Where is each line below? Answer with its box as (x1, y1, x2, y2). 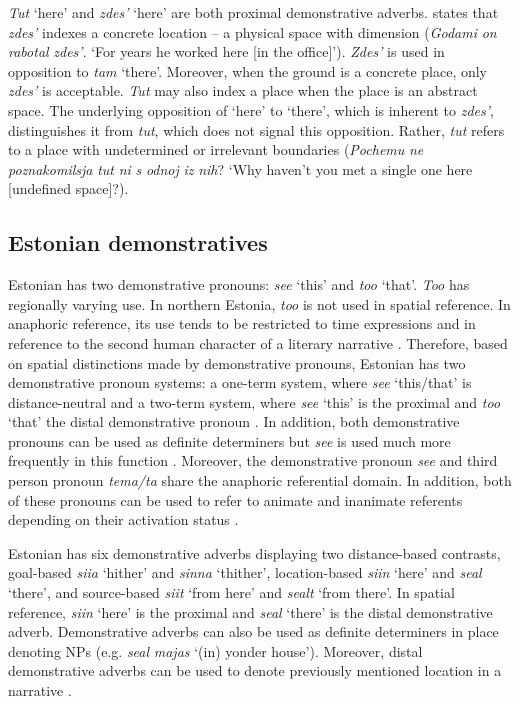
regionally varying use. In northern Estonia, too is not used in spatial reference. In (8, 293, 511, 314)
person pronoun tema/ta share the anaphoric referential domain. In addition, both (8, 470, 512, 491)
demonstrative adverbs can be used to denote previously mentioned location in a (8, 660, 502, 681)
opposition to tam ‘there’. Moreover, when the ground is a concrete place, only (8, 60, 488, 81)
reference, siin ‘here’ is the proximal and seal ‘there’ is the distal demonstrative (8, 601, 493, 622)
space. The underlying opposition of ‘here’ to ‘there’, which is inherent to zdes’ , (8, 99, 494, 120)
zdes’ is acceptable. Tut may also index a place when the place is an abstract (8, 80, 478, 101)
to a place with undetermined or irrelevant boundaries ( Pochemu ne (8, 139, 424, 160)
